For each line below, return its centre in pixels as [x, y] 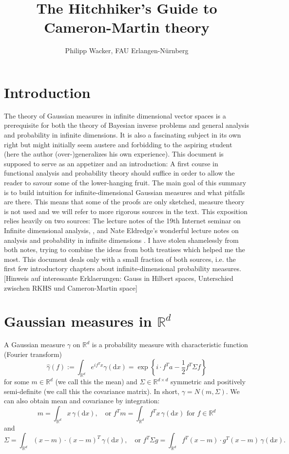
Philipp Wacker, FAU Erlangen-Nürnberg [127, 50]
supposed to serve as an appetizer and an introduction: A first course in [111, 163]
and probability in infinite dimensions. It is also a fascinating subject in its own [123, 135]
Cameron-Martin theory [127, 27]
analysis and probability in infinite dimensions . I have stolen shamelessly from [121, 240]
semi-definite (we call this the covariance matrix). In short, [92, 391]
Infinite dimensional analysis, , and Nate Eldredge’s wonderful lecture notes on [121, 230]
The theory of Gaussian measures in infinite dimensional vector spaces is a [115, 115]
